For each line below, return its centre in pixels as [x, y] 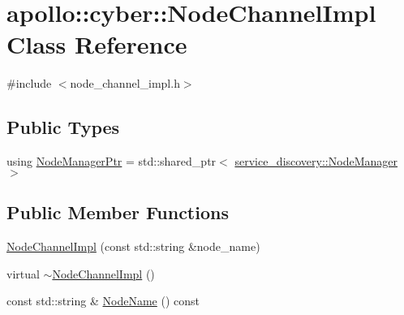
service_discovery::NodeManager [316, 161]
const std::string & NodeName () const [103, 301]
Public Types [63, 127]
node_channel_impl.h [125, 83]
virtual [23, 273]
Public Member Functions [118, 212]
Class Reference [97, 44]
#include [29, 83]
